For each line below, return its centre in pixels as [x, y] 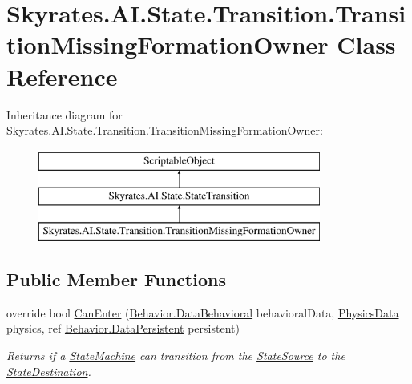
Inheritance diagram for [65, 114]
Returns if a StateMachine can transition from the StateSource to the [176, 356]
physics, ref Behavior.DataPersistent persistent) [123, 328]
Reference [62, 76]
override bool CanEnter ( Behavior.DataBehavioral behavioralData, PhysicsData [203, 312]
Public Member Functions [116, 279]
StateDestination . [49, 371]
